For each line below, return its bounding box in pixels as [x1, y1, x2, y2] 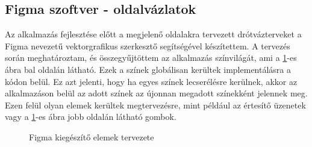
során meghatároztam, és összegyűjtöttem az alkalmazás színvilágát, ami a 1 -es [5, 51, 297, 64]
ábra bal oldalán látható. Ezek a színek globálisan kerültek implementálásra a [5, 63, 292, 75]
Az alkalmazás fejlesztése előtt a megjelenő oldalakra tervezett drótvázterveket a [5, 28, 302, 40]
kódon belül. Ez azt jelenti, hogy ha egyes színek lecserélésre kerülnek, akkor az [5, 75, 298, 87]
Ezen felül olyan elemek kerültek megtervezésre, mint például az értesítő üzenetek [5, 98, 306, 111]
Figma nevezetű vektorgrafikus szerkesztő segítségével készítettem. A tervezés [5, 39, 290, 52]
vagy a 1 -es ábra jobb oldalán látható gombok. [5, 110, 176, 123]
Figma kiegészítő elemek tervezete [29, 130, 154, 143]
